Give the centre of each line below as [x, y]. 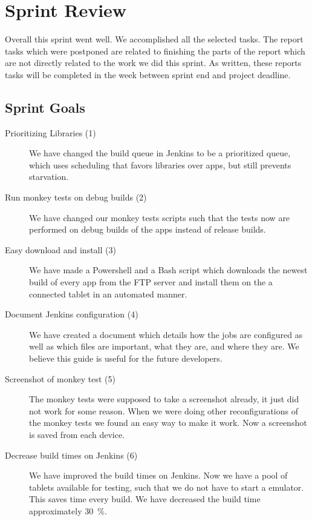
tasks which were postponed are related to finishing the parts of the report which [155, 51]
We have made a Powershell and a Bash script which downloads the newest [168, 270]
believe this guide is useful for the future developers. [126, 358]
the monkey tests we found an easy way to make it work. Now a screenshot [168, 423]
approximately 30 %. [68, 510]
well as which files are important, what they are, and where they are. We [164, 346]
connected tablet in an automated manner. [108, 294]
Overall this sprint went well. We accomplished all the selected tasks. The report [154, 39]
